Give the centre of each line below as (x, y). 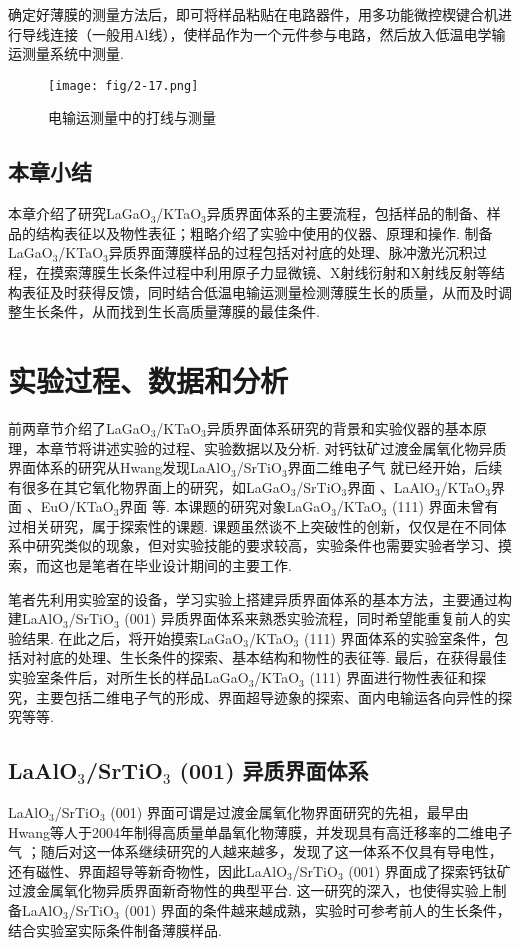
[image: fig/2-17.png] (123, 85)
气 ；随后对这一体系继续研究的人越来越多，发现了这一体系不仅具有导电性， (255, 851)
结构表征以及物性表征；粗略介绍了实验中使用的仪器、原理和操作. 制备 (264, 232)
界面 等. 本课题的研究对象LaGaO (225, 506)
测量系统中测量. (72, 53)
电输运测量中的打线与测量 (132, 117)
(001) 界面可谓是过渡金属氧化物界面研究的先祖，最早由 (289, 812)
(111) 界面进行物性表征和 (390, 677)
